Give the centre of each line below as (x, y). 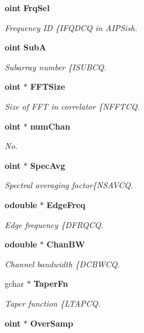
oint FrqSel (27, 8)
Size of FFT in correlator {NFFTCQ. (72, 106)
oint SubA (25, 47)
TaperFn (51, 283)
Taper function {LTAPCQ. (53, 303)
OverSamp (52, 323)
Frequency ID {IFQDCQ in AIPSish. (71, 27)
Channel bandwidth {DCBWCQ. (62, 264)
